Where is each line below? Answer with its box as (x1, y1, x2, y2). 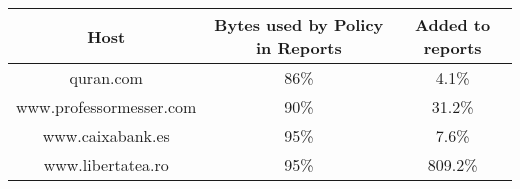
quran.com (69, 66, 143, 89)
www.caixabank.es (42, 124, 170, 147)
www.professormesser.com (16, 95, 197, 118)
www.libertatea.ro (43, 153, 169, 176)
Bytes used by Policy (214, 13, 384, 36)
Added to (415, 13, 491, 36)
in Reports (256, 36, 342, 59)
